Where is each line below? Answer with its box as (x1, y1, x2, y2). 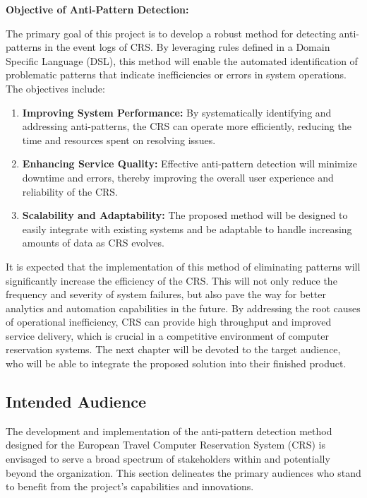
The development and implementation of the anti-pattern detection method (6, 423, 332, 438)
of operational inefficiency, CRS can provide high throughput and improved (6, 314, 332, 329)
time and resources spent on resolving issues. (22, 132, 216, 147)
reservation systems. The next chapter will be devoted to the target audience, (6, 342, 341, 357)
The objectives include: (6, 81, 105, 95)
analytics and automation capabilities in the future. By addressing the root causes (6, 300, 361, 315)
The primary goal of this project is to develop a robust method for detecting (6, 25, 336, 40)
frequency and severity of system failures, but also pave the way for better (6, 287, 327, 302)
